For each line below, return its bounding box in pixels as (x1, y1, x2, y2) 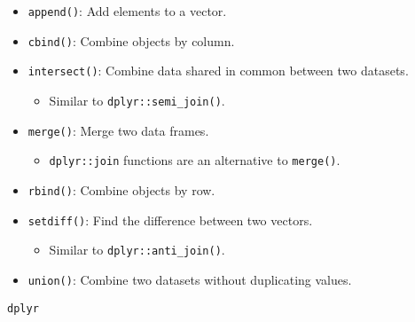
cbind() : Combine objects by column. (27, 31, 235, 50)
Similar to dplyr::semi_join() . (49, 90, 225, 109)
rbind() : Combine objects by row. (27, 180, 215, 199)
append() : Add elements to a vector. (27, 2, 227, 20)
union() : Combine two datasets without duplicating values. (27, 270, 352, 288)
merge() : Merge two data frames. (27, 121, 209, 139)
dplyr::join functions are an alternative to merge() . (49, 151, 341, 169)
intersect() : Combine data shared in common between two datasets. (27, 61, 409, 80)
